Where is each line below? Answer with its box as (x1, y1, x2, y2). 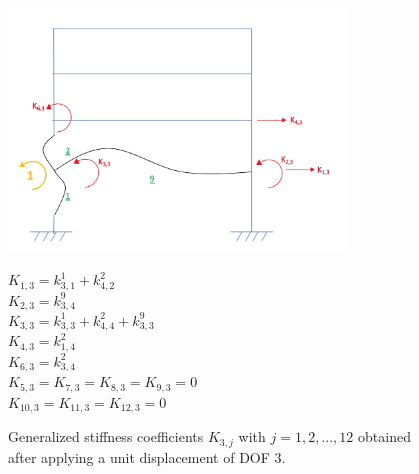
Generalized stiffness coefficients (8, 426, 204, 447)
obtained (358, 426, 411, 447)
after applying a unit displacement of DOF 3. (8, 446, 286, 467)
